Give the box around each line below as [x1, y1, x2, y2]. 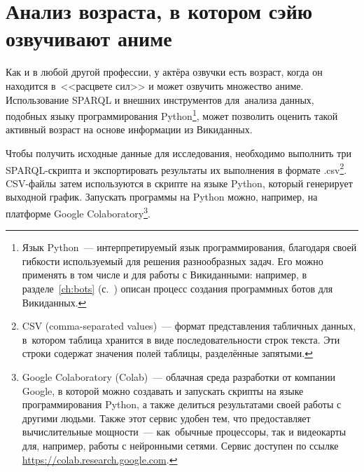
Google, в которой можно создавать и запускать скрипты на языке [22, 383, 304, 398]
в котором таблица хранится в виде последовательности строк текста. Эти [22, 332, 340, 346]
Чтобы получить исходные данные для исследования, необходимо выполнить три [6, 145, 351, 160]
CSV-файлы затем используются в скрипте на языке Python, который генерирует [6, 175, 353, 190]
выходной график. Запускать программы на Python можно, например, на [6, 189, 318, 204]
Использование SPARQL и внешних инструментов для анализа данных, [6, 92, 314, 107]
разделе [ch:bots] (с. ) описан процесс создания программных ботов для [22, 281, 333, 295]
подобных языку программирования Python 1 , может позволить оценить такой [6, 107, 338, 123]
